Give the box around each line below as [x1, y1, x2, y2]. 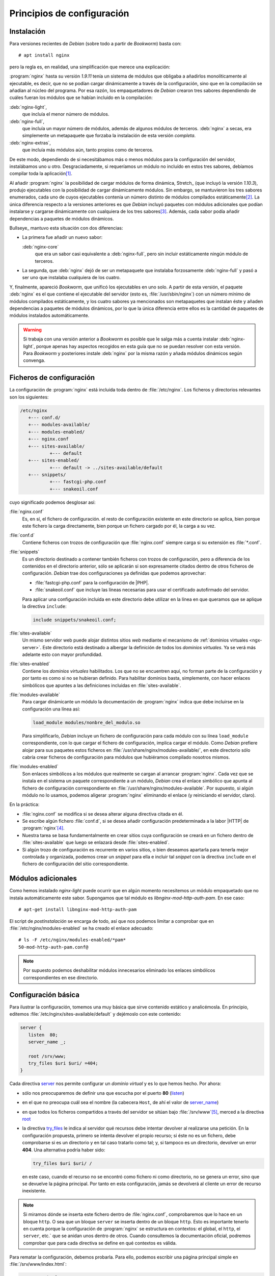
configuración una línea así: [22, 706, 80, 712]
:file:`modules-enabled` [9, 764, 59, 770]
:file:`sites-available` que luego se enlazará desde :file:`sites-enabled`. [22, 840, 170, 846]
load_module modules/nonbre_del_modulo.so [33, 720, 141, 725]
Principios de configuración [9, 8, 129, 19]
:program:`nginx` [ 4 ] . [22, 825, 65, 831]
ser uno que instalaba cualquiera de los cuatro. [22, 275, 121, 281]
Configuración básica [9, 990, 80, 999]
